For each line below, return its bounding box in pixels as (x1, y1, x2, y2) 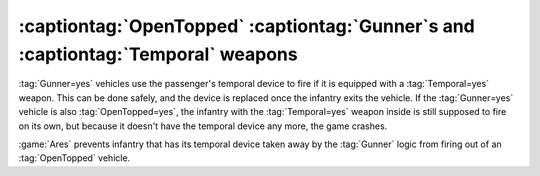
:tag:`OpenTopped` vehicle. (18, 152, 131, 164)
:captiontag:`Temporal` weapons (18, 43, 299, 65)
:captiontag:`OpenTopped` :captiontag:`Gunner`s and (18, 15, 475, 37)
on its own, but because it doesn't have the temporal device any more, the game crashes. (18, 120, 388, 132)
